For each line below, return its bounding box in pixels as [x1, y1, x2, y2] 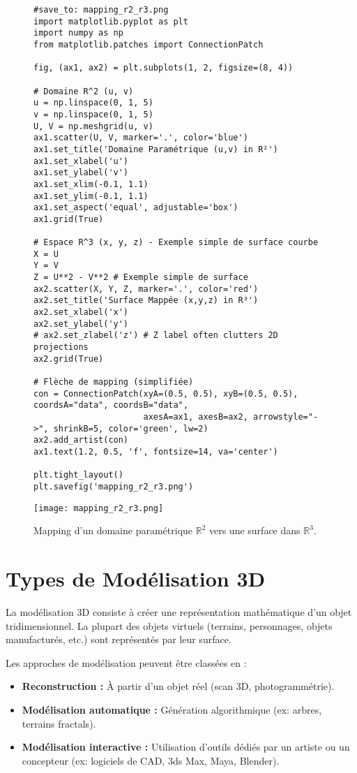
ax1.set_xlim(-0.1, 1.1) [33, 179, 149, 189]
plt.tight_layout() [33, 470, 123, 480]
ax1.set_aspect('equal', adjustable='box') [33, 203, 238, 213]
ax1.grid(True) [33, 214, 104, 224]
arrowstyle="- [252, 411, 319, 422]
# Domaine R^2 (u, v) [33, 86, 134, 96]
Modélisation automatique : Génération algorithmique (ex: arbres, [22, 702, 322, 716]
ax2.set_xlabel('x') [33, 307, 129, 318]
